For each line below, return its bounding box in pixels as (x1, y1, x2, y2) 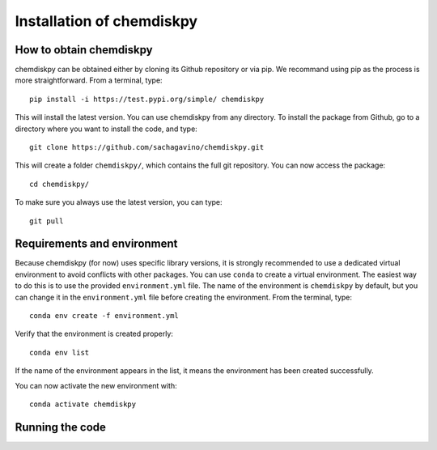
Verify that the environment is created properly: (15, 329, 174, 339)
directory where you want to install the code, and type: (15, 124, 197, 134)
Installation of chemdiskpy (15, 12, 198, 30)
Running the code (15, 420, 107, 434)
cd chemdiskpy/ (29, 179, 90, 189)
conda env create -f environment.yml (29, 312, 180, 321)
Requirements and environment (15, 237, 178, 251)
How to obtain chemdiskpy (15, 43, 153, 57)
